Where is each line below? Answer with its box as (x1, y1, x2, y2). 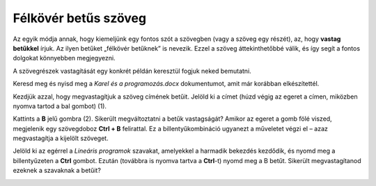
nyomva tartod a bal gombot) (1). (13, 101, 107, 110)
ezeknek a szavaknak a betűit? (13, 167, 101, 175)
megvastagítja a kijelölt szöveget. (13, 134, 109, 142)
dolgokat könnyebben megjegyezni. (13, 54, 116, 62)
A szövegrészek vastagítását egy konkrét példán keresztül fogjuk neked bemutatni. (13, 67, 252, 75)
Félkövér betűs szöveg (13, 10, 146, 26)
